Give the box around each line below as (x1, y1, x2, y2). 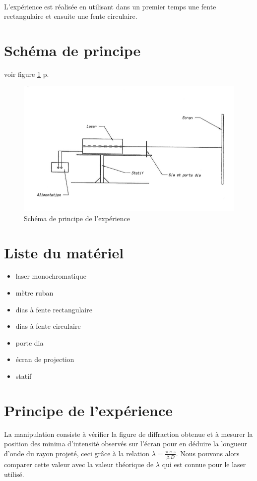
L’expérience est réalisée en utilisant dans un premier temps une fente (4, 1, 216, 11)
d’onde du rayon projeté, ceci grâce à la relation (4, 448, 149, 458)
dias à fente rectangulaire (15, 304, 92, 314)
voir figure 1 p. (4, 68, 49, 79)
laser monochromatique (15, 271, 86, 281)
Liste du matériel (4, 242, 124, 262)
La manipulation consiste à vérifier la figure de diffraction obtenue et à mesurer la (4, 428, 253, 439)
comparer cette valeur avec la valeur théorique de (4, 459, 154, 470)
